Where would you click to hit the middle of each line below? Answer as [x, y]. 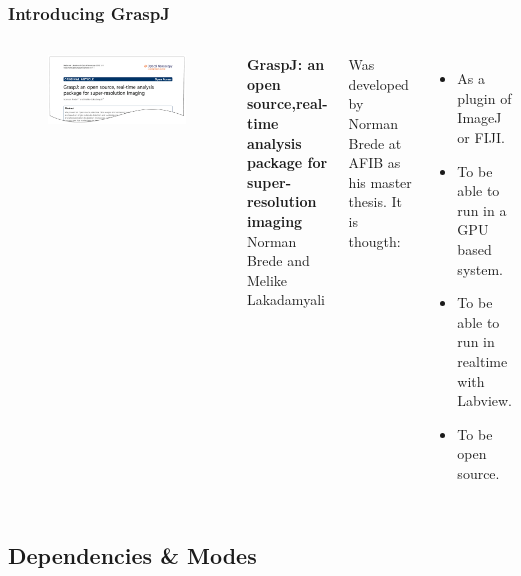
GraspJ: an [285, 64]
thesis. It [375, 201]
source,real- [287, 103]
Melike [266, 279]
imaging [274, 220]
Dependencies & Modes [132, 554]
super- [269, 181]
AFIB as [374, 162]
